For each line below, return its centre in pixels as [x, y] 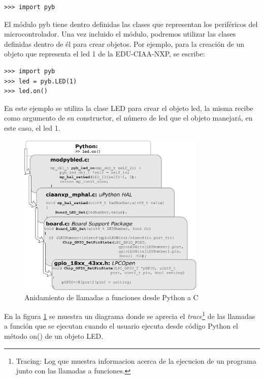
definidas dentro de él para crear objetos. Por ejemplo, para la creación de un [124, 43]
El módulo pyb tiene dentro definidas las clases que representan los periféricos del [131, 24]
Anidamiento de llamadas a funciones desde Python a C [111, 297]
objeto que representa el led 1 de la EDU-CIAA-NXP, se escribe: [105, 54]
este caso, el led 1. [32, 127]
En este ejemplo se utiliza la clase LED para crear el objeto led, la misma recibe [129, 108]
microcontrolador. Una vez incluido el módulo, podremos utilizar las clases [120, 34]
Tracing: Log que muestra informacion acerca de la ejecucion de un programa [136, 360]
